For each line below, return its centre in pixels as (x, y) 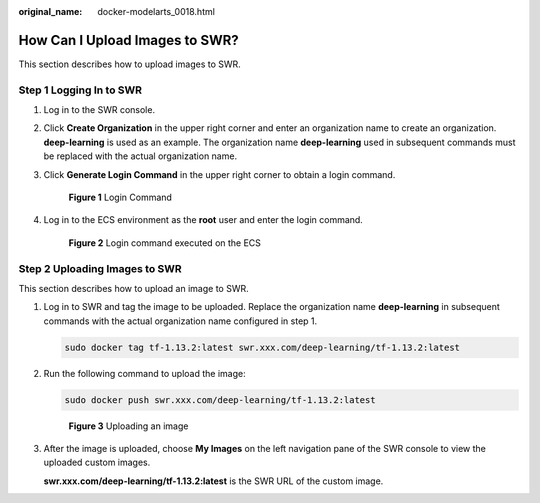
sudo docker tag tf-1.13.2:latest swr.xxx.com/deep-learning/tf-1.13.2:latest (262, 347)
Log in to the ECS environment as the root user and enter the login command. (203, 220)
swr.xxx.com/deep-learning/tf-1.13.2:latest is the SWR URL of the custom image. (213, 481)
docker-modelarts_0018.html (156, 11)
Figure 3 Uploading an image (128, 426)
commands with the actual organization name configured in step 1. (180, 321)
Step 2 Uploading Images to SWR (100, 268)
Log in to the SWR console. (99, 110)
